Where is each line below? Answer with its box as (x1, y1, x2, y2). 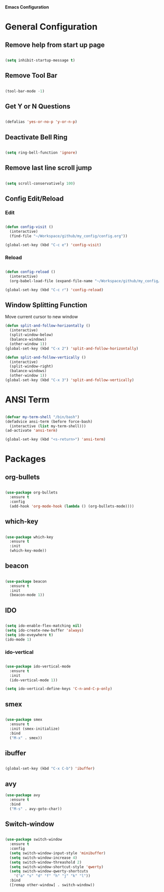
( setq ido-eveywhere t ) (5, 632, 54, 637)
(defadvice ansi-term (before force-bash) (5, 419, 93, 424)
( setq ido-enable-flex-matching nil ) (5, 624, 82, 628)
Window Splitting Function (5, 301, 88, 309)
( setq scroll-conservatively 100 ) (5, 181, 76, 186)
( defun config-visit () (5, 224, 54, 229)
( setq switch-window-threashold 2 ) (9, 860, 82, 865)
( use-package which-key (5, 535, 54, 539)
